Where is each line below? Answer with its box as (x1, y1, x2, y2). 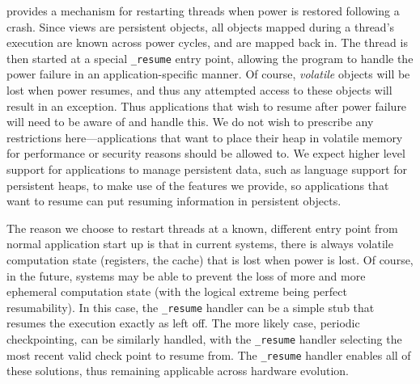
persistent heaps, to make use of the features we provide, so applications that (6, 176, 389, 193)
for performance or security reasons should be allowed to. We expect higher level (6, 145, 405, 162)
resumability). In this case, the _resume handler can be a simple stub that (6, 298, 375, 315)
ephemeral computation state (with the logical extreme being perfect (6, 283, 347, 300)
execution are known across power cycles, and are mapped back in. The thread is (6, 34, 408, 51)
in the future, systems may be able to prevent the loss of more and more (6, 267, 366, 284)
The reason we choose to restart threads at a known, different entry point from (6, 219, 398, 236)
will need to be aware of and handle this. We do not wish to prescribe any (6, 113, 374, 130)
